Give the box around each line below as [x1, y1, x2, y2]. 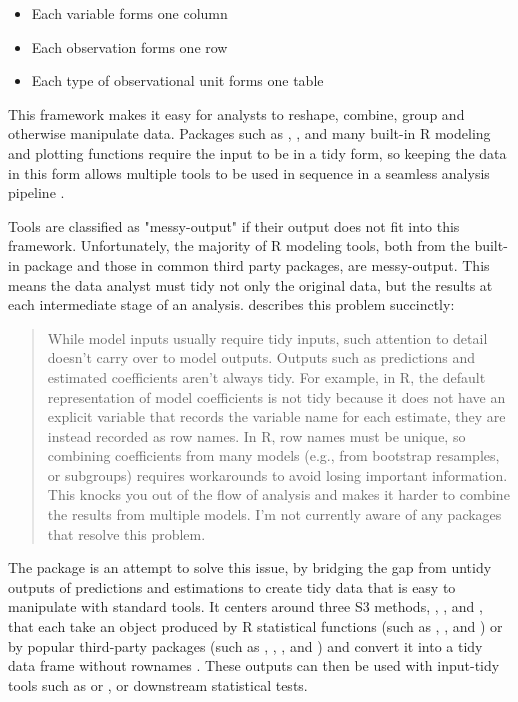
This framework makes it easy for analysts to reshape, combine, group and [8, 103, 465, 124]
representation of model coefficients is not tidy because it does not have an [47, 386, 506, 407]
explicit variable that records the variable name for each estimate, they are [47, 406, 506, 427]
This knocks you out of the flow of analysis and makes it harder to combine [47, 484, 510, 505]
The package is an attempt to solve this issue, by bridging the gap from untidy [8, 557, 492, 578]
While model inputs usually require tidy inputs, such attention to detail [47, 327, 488, 348]
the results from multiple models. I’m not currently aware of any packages [47, 504, 502, 525]
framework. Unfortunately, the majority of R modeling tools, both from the [8, 235, 470, 256]
